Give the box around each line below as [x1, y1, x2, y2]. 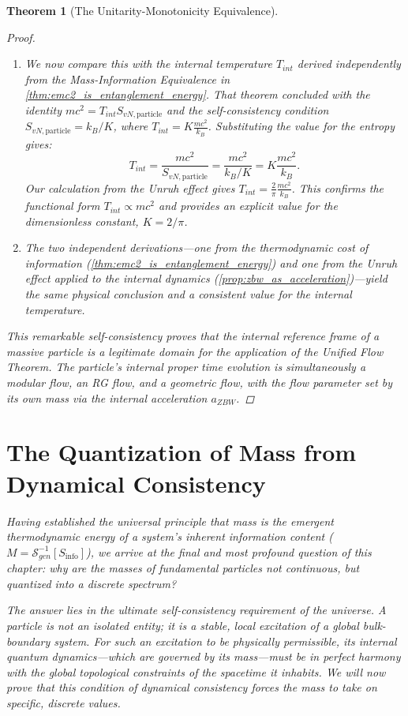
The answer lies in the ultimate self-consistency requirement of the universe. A [6, 602, 387, 618]
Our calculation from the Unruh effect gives [24, 179, 235, 196]
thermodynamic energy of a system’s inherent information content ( [6, 528, 334, 545]
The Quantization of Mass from [6, 436, 357, 468]
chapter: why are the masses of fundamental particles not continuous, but [6, 560, 360, 576]
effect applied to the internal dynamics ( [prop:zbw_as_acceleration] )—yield [24, 270, 387, 287]
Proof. [6, 28, 36, 45]
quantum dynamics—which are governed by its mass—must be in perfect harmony [6, 648, 401, 665]
